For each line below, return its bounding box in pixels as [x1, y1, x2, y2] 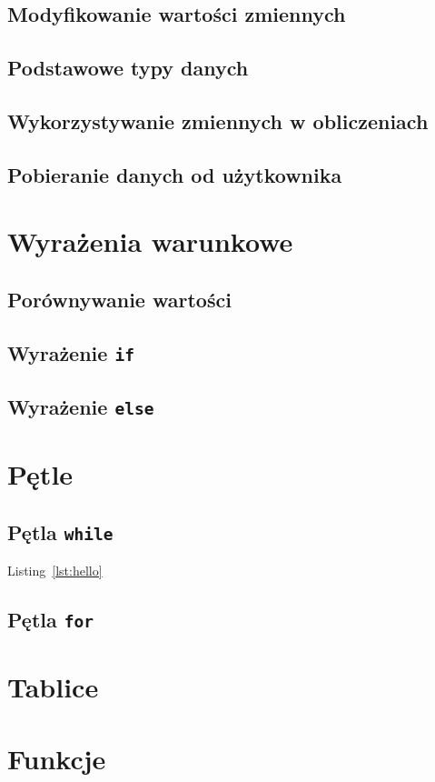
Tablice [7, 668, 99, 706]
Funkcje [7, 739, 106, 777]
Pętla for [7, 606, 94, 634]
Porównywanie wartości [7, 285, 232, 313]
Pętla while [7, 517, 114, 546]
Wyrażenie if [7, 338, 134, 366]
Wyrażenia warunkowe [7, 223, 293, 260]
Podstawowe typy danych [7, 54, 249, 82]
